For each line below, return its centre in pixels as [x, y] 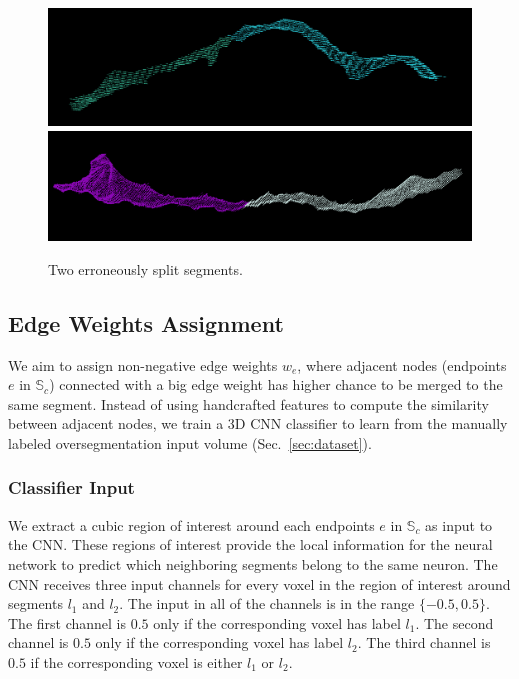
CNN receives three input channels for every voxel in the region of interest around [259, 583]
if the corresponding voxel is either [136, 661]
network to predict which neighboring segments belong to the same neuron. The [253, 563]
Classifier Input [71, 487]
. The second [454, 622]
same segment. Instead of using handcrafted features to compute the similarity [248, 403]
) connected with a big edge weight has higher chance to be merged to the [276, 384]
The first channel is [67, 622]
